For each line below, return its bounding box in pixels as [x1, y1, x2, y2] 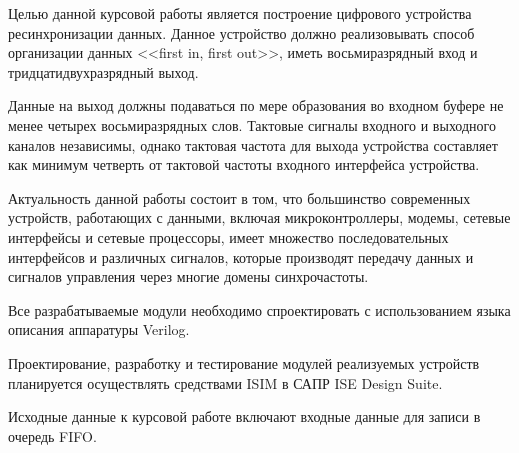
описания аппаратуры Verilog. [8, 319, 190, 340]
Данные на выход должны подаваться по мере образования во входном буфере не [8, 95, 504, 116]
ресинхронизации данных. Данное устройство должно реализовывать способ [8, 22, 475, 43]
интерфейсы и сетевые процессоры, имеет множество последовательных [8, 226, 449, 247]
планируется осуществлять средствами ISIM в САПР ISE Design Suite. [8, 372, 443, 393]
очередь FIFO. [8, 425, 97, 446]
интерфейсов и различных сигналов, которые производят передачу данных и [8, 246, 474, 267]
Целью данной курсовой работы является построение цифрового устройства [8, 3, 472, 23]
